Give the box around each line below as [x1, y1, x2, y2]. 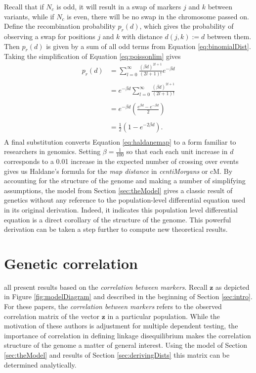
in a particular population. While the [107, 311, 220, 321]
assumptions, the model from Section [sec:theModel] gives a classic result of [4, 185, 233, 195]
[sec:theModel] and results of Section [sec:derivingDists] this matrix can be [4, 350, 230, 360]
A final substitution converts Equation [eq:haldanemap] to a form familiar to [4, 136, 236, 147]
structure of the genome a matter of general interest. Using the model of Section [4, 340, 247, 350]
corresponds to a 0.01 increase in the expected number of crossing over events [4, 156, 239, 166]
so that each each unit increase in [126, 146, 228, 157]
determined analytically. [4, 359, 77, 370]
